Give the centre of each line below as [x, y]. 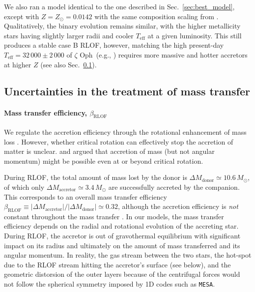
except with [22, 16]
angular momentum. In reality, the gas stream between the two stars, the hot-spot [128, 255]
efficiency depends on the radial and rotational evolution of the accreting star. [121, 226]
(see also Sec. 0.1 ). [69, 64]
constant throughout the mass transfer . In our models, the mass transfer [114, 216]
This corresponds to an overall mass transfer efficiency [85, 196]
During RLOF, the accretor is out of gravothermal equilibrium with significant [122, 236]
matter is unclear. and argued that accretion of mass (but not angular [109, 151]
